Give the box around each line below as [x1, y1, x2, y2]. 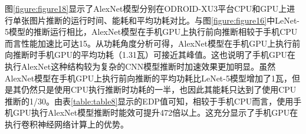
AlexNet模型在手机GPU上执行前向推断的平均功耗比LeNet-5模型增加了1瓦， [5, 71, 292, 84]
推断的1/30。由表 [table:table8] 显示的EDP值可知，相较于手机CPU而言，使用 [5, 94, 294, 107]
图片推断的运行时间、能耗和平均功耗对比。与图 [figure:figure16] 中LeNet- [29, 14, 300, 26]
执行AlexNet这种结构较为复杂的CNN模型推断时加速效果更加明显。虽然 [5, 60, 276, 72]
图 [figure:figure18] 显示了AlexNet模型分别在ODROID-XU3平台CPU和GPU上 [5, 2, 287, 14]
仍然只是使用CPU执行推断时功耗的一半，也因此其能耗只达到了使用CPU [21, 83, 297, 96]
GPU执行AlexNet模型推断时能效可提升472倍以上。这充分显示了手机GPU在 [12, 106, 298, 119]
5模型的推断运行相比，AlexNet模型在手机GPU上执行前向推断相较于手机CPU [5, 25, 298, 38]
